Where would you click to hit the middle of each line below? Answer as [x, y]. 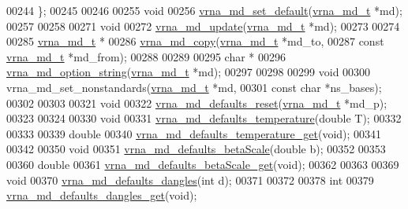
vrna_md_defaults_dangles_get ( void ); [102, 195]
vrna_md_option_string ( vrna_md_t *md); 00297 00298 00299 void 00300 [189, 72]
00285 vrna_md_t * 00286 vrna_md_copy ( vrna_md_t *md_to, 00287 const [195, 41]
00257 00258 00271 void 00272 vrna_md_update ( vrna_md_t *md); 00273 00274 [203, 26]
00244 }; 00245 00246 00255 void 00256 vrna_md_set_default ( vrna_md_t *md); [204, 10]
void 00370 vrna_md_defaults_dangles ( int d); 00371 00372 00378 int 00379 [190, 180]
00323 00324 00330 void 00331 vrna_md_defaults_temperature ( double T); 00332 [204, 118]
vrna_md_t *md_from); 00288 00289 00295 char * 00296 [146, 56]
